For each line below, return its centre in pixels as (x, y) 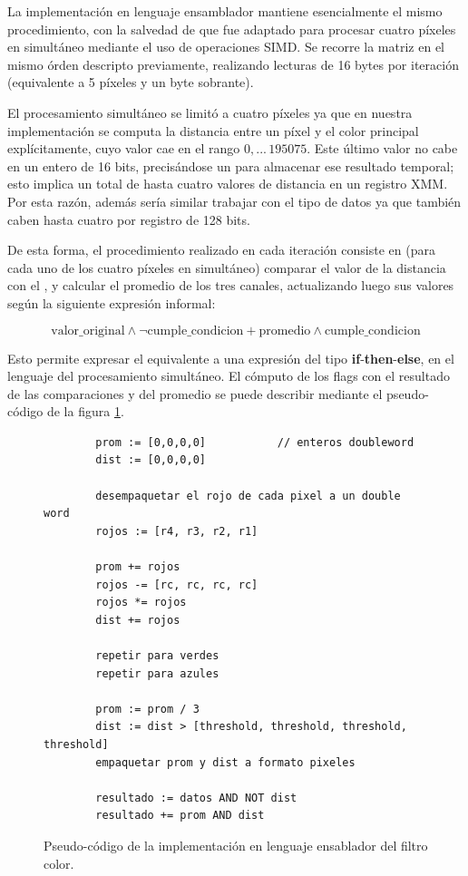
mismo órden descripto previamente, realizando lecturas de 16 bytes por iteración (233, 64)
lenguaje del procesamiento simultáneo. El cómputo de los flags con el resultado (229, 376)
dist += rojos (138, 620)
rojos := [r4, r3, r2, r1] (177, 531)
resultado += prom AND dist (180, 816)
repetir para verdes (157, 656)
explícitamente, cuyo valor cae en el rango (124, 148)
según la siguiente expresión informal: (112, 302)
